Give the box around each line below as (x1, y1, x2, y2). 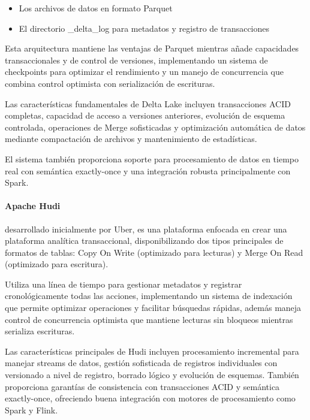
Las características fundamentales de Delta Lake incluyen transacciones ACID (5, 97, 291, 110)
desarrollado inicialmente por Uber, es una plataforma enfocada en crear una (5, 222, 287, 235)
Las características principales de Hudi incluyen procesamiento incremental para (5, 345, 299, 357)
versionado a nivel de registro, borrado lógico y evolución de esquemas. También (5, 368, 299, 381)
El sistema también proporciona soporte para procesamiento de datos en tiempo (5, 152, 299, 165)
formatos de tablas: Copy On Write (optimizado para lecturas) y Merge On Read (5, 246, 303, 258)
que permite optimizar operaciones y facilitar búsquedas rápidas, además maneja (5, 301, 302, 314)
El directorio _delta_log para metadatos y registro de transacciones (19, 22, 270, 34)
